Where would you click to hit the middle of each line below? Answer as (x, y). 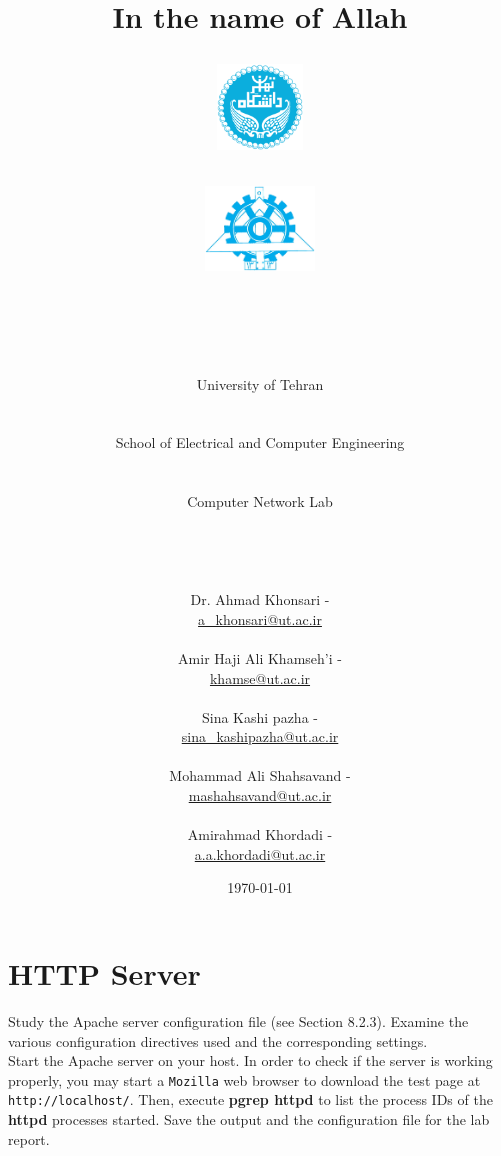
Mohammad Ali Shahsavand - (260, 775)
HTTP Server (104, 973)
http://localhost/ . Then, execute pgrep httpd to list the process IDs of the (250, 1099)
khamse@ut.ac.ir (260, 677)
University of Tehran (260, 383)
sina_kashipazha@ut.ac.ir (260, 736)
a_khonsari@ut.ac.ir (260, 618)
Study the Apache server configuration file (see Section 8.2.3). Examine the (238, 1020)
